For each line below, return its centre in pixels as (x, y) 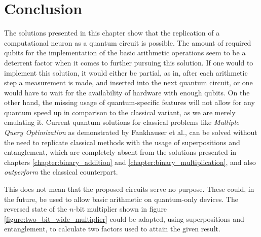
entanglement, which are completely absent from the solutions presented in (120, 152)
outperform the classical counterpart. (61, 172)
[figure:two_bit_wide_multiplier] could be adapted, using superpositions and (124, 218)
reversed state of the (36, 209)
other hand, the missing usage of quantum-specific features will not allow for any (129, 102)
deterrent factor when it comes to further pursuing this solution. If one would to (129, 62)
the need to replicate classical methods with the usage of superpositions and (122, 142)
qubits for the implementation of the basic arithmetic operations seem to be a (125, 53)
